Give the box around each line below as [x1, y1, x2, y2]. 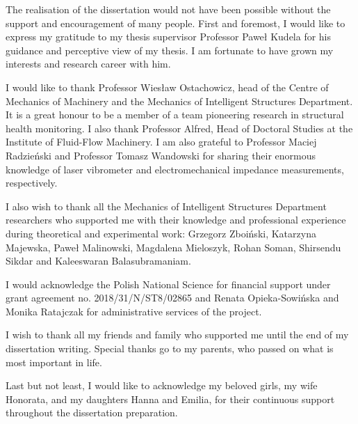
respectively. [6, 175, 58, 190]
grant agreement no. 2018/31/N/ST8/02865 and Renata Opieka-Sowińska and [6, 290, 339, 305]
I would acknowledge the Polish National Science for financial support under [6, 276, 331, 291]
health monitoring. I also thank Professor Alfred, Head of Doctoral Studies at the [6, 120, 353, 135]
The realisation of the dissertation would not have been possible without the [6, 2, 331, 16]
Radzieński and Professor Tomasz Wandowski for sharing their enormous [6, 148, 316, 162]
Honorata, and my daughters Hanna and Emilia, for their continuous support [6, 391, 335, 406]
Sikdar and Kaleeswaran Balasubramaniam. [6, 253, 191, 268]
